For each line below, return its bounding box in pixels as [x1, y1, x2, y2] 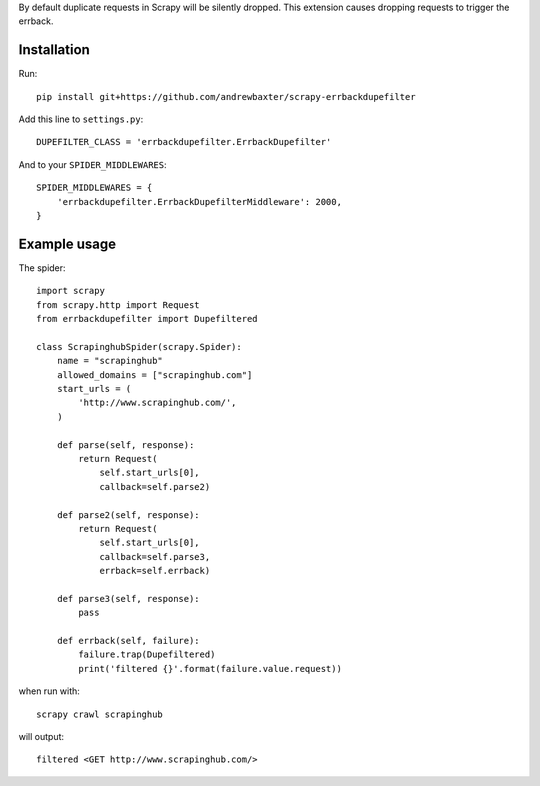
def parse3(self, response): [56, 593, 200, 604]
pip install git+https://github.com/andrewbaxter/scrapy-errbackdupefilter [36, 91, 416, 102]
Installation [18, 41, 90, 59]
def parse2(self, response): [56, 509, 200, 520]
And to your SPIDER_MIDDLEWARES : [18, 158, 167, 170]
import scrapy [36, 285, 105, 297]
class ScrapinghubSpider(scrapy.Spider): [36, 341, 242, 352]
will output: [18, 731, 65, 743]
